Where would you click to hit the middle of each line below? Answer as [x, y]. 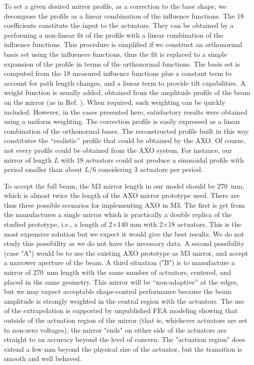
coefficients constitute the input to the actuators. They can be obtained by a [119, 25]
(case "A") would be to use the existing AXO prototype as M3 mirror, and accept [126, 253]
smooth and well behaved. [43, 358]
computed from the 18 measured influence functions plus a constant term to [118, 73]
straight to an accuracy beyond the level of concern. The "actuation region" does [125, 339]
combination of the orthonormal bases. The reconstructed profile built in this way [127, 131]
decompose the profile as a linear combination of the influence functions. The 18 [124, 15]
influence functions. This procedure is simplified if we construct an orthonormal [123, 44]
